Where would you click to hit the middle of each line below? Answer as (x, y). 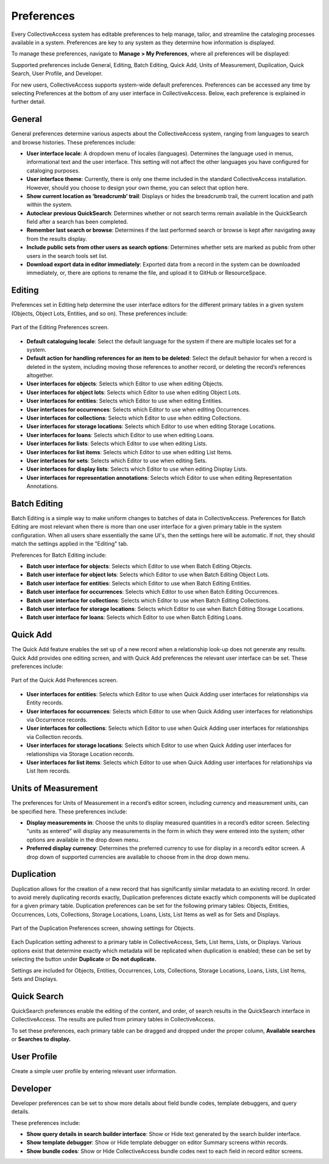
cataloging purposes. (53, 170)
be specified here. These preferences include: (69, 812)
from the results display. (57, 238)
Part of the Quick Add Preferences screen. (65, 680)
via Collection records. (55, 737)
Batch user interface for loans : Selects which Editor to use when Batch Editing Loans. (135, 617)
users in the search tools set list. (67, 255)
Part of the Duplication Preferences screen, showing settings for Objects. (103, 928)
